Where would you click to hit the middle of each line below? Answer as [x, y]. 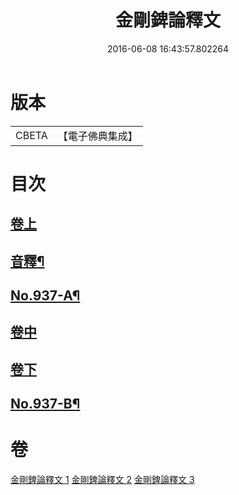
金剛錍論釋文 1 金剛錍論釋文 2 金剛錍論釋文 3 [102, 480]
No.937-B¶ [45, 404]
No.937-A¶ [45, 296]
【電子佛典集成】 [97, 136]
